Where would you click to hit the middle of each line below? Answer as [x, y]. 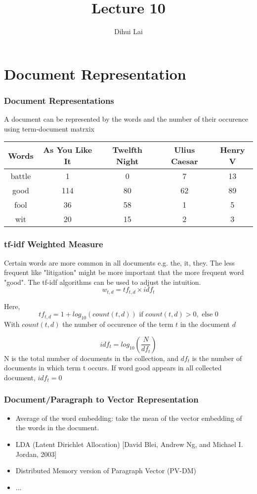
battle [21, 176]
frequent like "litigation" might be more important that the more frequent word [124, 272]
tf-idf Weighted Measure [54, 244]
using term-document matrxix [49, 128]
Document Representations [59, 100]
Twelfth [128, 150]
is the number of [217, 358]
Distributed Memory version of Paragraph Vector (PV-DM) [106, 471]
